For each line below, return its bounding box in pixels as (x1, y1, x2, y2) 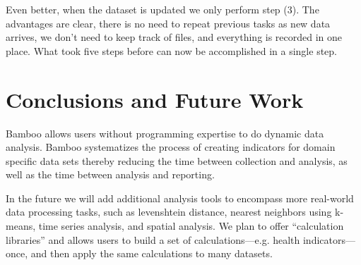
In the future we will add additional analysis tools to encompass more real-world (6, 190, 354, 205)
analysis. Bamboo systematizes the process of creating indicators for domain (6, 140, 336, 154)
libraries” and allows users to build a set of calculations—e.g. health (6, 232, 300, 247)
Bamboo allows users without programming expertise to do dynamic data (6, 125, 324, 140)
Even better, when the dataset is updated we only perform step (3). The (6, 2, 319, 16)
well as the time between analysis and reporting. (6, 167, 215, 182)
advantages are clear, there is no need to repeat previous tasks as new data (6, 16, 331, 30)
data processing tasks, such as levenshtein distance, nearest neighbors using (6, 204, 332, 219)
